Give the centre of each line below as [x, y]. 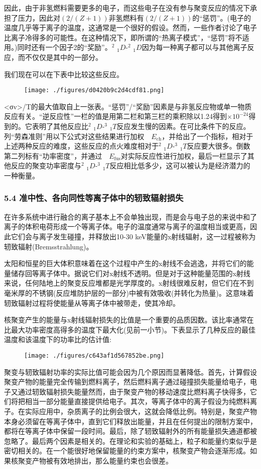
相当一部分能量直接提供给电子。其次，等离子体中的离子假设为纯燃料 [137, 401]
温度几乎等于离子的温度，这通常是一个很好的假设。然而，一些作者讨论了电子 [130, 27]
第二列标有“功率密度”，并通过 [53, 155]
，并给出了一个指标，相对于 [208, 136]
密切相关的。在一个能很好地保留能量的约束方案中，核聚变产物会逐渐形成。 [127, 451]
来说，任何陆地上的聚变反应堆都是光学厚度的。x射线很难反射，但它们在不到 [129, 283]
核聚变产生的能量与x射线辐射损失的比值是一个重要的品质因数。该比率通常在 [129, 320]
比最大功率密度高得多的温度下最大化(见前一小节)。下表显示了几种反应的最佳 [130, 329]
